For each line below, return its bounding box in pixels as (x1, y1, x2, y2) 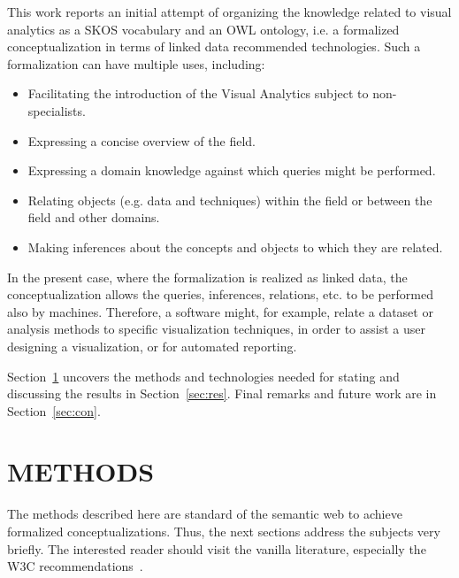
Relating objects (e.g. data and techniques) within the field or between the (27, 190, 432, 209)
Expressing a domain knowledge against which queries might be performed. (27, 161, 436, 180)
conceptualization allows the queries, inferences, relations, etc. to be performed (7, 285, 433, 304)
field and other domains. (27, 208, 160, 227)
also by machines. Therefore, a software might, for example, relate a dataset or (7, 302, 433, 320)
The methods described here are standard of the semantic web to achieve (7, 505, 402, 523)
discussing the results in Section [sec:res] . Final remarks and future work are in (7, 384, 437, 403)
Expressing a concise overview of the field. (27, 131, 256, 150)
